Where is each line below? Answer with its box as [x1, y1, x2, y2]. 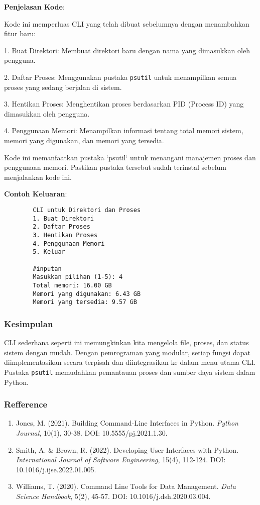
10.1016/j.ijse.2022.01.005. [16, 464, 96, 474]
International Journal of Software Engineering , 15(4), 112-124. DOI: [16, 454, 226, 465]
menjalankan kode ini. [4, 171, 72, 182]
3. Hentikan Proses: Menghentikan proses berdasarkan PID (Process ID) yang [4, 98, 244, 109]
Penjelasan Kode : [4, 2, 65, 12]
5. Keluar [33, 248, 65, 256]
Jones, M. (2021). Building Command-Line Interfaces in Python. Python [16, 418, 238, 428]
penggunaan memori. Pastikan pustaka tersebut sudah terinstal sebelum [4, 162, 226, 172]
